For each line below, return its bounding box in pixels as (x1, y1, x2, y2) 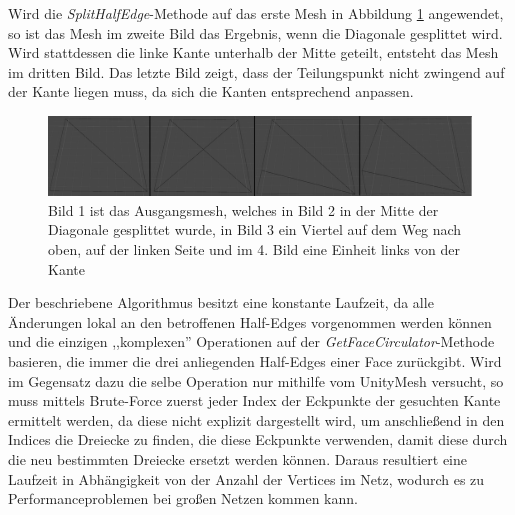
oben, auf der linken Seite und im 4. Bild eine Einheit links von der (48, 239, 461, 260)
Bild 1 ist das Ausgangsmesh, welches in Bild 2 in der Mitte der (48, 199, 439, 220)
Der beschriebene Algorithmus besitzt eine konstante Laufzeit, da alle (8, 292, 434, 313)
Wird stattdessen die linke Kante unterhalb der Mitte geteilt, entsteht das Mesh (8, 42, 499, 63)
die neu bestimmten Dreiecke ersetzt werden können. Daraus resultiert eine (8, 449, 467, 470)
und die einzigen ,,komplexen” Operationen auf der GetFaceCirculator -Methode (8, 331, 495, 352)
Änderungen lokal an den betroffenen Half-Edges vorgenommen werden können (8, 311, 492, 332)
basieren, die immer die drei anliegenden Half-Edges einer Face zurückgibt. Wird (8, 351, 502, 372)
